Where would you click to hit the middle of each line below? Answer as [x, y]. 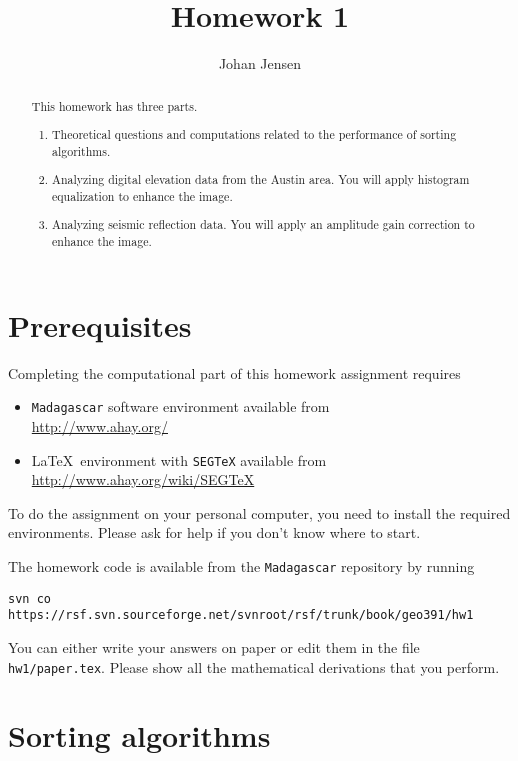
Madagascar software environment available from [180, 406]
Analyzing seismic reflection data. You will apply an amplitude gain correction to [263, 224]
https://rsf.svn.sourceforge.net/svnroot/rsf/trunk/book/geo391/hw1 [241, 615]
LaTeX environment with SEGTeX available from [179, 459]
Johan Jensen [260, 63]
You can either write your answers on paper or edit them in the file [214, 646]
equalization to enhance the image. [142, 195]
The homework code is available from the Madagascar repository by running [241, 566]
